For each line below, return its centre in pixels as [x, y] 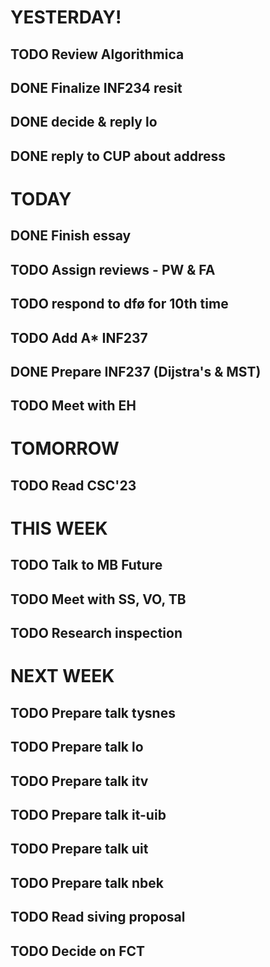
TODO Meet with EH [73, 406]
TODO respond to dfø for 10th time [119, 304]
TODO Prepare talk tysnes [93, 712]
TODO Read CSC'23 [73, 485]
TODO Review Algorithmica [97, 54]
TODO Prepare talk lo [77, 747]
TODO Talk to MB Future [86, 565]
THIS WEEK [59, 528]
